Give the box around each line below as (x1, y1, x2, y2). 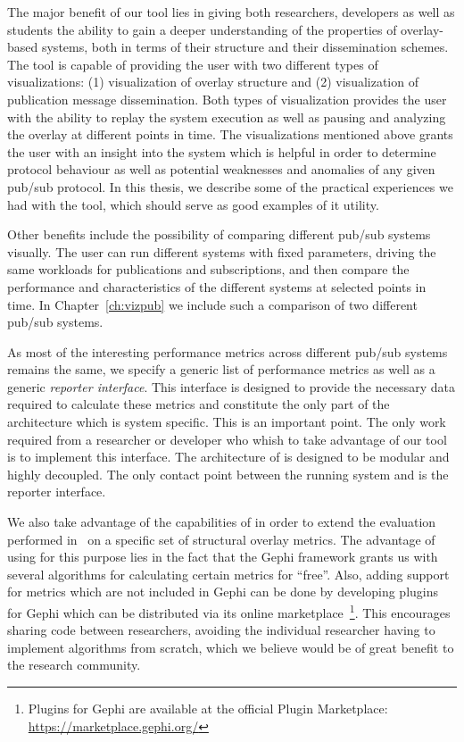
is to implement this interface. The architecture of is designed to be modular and (7, 447, 450, 466)
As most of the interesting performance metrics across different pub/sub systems (7, 342, 448, 361)
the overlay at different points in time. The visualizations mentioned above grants (7, 125, 453, 144)
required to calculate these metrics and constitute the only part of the (7, 395, 390, 413)
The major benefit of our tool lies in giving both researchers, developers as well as (7, 3, 455, 21)
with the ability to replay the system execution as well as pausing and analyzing (7, 107, 446, 126)
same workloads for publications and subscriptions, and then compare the (7, 260, 410, 279)
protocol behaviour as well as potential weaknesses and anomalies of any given (7, 160, 435, 179)
